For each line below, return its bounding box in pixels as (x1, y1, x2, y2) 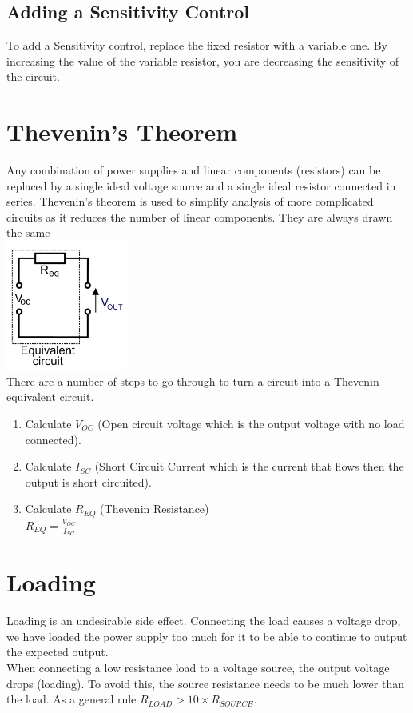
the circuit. (6, 68, 60, 85)
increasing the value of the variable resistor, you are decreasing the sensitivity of (6, 52, 399, 69)
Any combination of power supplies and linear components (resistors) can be (6, 162, 381, 178)
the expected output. (6, 643, 109, 660)
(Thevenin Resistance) (100, 500, 209, 517)
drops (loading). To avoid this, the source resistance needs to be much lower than (6, 675, 404, 691)
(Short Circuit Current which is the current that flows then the (94, 458, 404, 475)
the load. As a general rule (6, 691, 137, 707)
